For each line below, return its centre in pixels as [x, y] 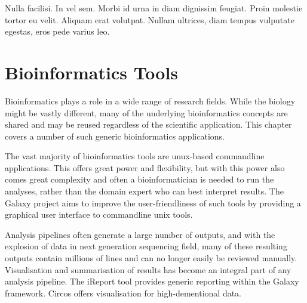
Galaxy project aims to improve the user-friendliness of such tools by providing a [153, 202]
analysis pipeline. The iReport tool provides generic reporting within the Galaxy [152, 281]
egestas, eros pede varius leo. [57, 31]
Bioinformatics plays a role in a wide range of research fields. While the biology [150, 101]
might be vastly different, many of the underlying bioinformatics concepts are [146, 112]
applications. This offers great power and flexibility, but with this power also [145, 167]
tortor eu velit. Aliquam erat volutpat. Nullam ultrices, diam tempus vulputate [150, 19]
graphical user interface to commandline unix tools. [99, 214]
